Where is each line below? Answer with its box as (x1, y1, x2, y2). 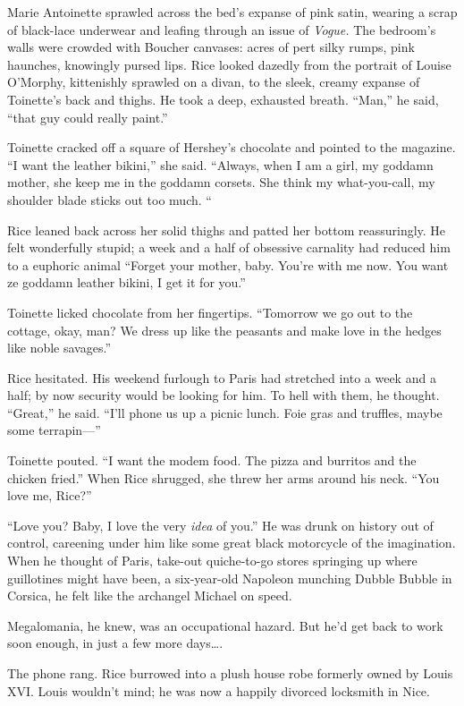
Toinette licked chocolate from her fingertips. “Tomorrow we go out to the (7, 302, 413, 321)
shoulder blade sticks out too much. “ (7, 190, 212, 208)
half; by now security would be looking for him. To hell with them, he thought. (7, 386, 440, 404)
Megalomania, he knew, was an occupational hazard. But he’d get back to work (7, 616, 443, 634)
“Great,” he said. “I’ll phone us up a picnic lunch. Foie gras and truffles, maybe (7, 403, 443, 421)
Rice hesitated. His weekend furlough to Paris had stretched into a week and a (7, 368, 436, 387)
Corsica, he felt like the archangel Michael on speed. (7, 586, 292, 605)
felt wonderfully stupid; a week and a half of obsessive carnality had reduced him (7, 238, 451, 257)
